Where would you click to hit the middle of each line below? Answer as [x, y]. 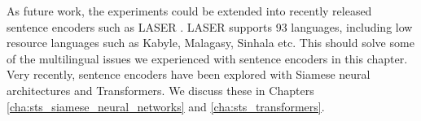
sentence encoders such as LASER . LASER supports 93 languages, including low [210, 26]
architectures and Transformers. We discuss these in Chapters [160, 90]
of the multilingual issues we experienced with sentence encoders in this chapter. [207, 58]
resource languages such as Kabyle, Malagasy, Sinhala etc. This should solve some [210, 43]
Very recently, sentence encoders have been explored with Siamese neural [189, 74]
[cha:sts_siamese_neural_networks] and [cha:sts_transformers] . [166, 106]
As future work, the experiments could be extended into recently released [189, 11]
